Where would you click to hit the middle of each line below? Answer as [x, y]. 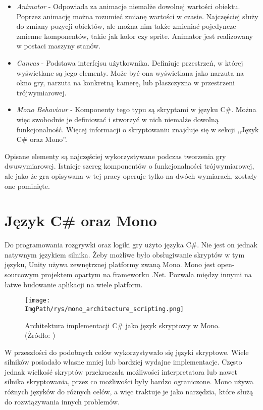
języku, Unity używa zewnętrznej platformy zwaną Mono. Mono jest [110, 264]
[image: [38, 301]
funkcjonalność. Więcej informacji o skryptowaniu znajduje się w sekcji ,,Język [138, 129]
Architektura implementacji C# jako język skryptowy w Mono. [122, 325]
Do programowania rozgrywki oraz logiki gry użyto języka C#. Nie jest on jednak [131, 245]
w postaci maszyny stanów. [59, 46]
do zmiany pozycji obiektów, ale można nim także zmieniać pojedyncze [126, 26]
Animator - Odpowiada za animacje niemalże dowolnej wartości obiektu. [128, 6]
